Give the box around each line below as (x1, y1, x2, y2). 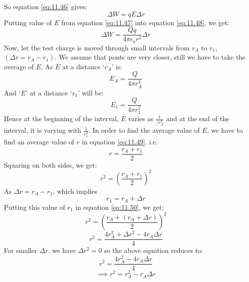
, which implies (52, 186, 97, 196)
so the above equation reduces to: (104, 245, 203, 255)
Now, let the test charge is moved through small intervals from (4, 42, 190, 52)
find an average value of (4, 137, 75, 147)
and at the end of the (166, 113, 230, 124)
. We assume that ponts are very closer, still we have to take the (54, 52, 246, 62)
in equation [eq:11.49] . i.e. (81, 137, 158, 147)
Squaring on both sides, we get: (4, 159, 97, 170)
